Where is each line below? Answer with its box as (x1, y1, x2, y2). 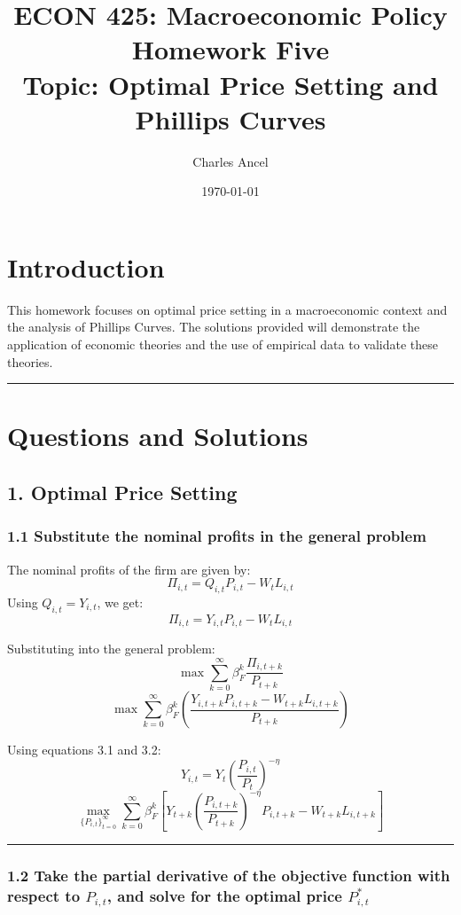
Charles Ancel (192, 152, 269, 170)
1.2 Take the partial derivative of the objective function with (7, 864, 450, 887)
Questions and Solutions (7, 418, 309, 454)
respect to (7, 884, 81, 906)
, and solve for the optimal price (106, 884, 342, 906)
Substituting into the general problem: (7, 639, 215, 658)
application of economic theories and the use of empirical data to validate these (7, 335, 439, 353)
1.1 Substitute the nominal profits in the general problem (7, 525, 426, 547)
